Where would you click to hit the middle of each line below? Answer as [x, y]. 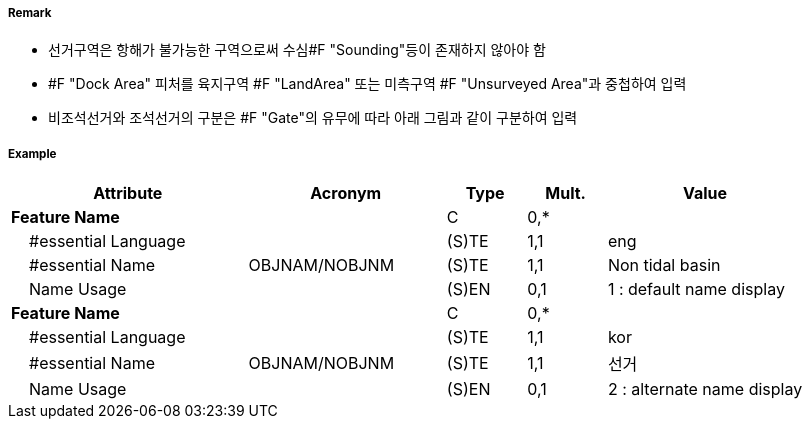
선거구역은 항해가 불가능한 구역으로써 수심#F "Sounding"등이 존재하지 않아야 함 [297, 50]
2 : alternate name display [705, 389]
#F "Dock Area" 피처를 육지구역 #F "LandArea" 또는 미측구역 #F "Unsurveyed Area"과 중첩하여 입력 [367, 84]
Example [32, 153]
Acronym [346, 193]
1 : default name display [696, 289]
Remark [30, 13]
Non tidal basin [664, 265]
